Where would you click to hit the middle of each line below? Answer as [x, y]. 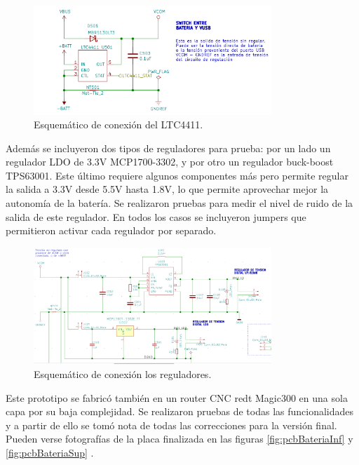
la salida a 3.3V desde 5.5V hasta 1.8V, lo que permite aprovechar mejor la [167, 189]
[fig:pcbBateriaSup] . [50, 453]
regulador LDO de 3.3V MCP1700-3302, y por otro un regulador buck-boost [170, 162]
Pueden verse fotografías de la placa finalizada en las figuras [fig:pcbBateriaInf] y [179, 439]
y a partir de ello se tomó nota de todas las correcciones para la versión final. [171, 425]
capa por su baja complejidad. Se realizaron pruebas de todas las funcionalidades [180, 411]
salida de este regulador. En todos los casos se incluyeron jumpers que [156, 216]
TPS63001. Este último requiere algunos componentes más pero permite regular [177, 175]
